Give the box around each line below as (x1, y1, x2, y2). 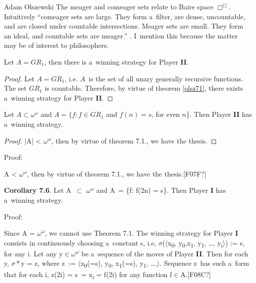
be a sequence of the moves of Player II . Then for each (81, 248, 249, 258)
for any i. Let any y (4, 248, 63, 258)
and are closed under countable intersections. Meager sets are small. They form (4, 21, 243, 31)
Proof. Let (4, 73, 35, 83)
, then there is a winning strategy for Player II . (44, 56, 189, 67)
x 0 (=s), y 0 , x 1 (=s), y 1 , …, (80, 258, 157, 270)
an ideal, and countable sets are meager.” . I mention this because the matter (4, 30, 238, 40)
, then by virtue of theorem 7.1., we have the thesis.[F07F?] (27, 168, 207, 178)
